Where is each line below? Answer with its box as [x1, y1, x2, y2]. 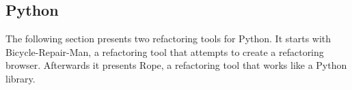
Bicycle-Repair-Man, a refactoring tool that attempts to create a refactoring [5, 44, 324, 59]
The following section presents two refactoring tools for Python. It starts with [5, 31, 331, 46]
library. [5, 71, 36, 85]
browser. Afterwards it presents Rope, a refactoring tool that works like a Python [5, 58, 347, 72]
